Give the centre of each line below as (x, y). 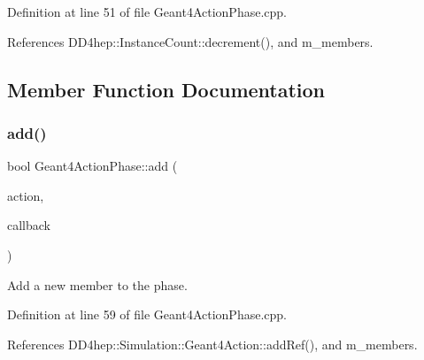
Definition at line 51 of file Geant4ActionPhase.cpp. (147, 11)
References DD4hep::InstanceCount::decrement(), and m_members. (190, 41)
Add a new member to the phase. (97, 284)
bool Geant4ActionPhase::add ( (93, 166)
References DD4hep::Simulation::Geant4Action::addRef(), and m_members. (212, 344)
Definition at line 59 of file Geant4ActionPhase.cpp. (147, 314)
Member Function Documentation (166, 89)
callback (29, 225)
